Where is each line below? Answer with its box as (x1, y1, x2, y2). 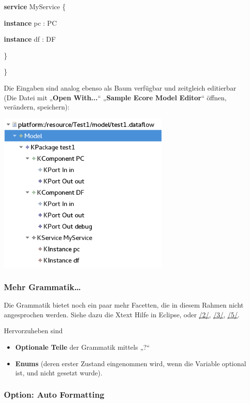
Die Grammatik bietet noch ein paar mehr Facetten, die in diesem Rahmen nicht (4, 300, 244, 310)
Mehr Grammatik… (4, 281, 81, 293)
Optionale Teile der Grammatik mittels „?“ (15, 342, 150, 352)
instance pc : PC (4, 17, 57, 28)
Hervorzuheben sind (4, 325, 63, 336)
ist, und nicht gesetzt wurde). (15, 368, 103, 378)
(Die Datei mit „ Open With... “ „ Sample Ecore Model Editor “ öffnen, (4, 92, 227, 102)
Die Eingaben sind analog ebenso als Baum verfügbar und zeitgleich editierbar (4, 82, 236, 93)
